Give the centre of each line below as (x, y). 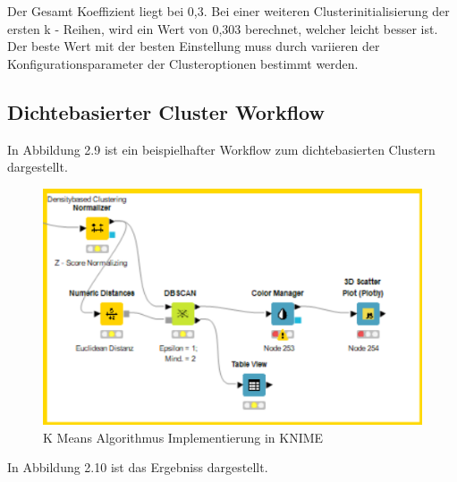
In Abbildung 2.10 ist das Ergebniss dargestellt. (138, 467)
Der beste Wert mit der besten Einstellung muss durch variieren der (194, 46)
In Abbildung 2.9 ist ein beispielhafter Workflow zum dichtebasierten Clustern (221, 149)
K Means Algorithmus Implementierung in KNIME (183, 437)
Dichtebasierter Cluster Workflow (166, 111)
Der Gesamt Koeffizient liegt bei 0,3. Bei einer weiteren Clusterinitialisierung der (228, 11)
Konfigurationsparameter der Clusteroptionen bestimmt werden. (183, 63)
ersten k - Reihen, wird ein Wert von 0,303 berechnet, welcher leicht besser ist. (223, 28)
